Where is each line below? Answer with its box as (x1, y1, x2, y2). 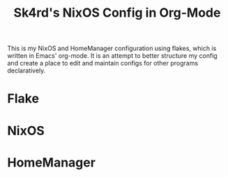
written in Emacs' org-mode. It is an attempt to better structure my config (7, 52, 218, 60)
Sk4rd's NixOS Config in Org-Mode (13, 5, 221, 21)
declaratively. (7, 66, 46, 75)
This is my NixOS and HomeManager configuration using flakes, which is (7, 44, 217, 53)
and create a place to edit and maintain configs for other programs (7, 59, 199, 68)
